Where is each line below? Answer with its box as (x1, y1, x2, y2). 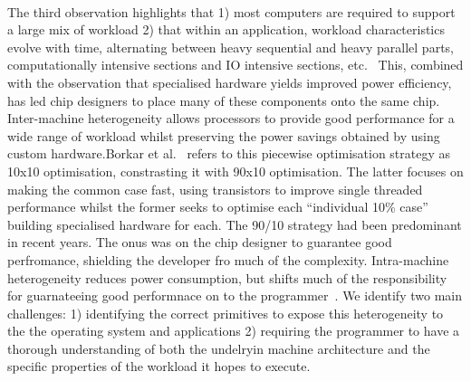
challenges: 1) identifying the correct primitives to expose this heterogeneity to (7, 303, 444, 322)
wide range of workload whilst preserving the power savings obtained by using (7, 126, 440, 145)
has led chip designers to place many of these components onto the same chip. (7, 90, 440, 110)
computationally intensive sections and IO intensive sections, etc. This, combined (7, 55, 464, 74)
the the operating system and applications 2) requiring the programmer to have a (7, 321, 460, 340)
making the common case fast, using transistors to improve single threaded (7, 179, 423, 198)
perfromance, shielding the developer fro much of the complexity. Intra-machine (7, 250, 449, 269)
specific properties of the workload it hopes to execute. (7, 357, 311, 376)
